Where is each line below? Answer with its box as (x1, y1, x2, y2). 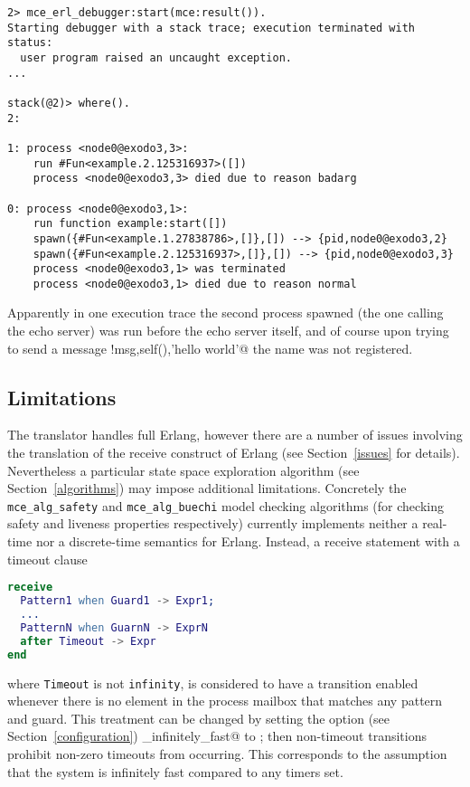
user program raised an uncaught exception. (20, 51, 292, 64)
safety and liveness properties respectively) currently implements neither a (7, 514, 418, 533)
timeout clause (7, 549, 88, 568)
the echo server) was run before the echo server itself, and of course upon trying (7, 321, 449, 340)
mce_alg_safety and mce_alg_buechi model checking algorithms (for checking (7, 496, 444, 515)
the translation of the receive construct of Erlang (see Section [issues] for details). (7, 443, 460, 462)
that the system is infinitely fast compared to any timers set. (7, 762, 343, 781)
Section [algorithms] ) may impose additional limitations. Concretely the (7, 479, 407, 498)
